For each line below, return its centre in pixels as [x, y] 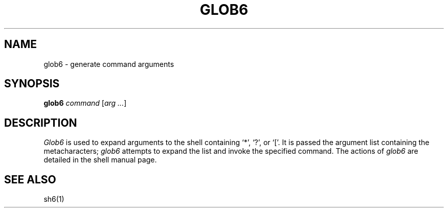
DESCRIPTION [41, 123]
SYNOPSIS [32, 84]
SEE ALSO [30, 179]
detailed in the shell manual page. [100, 160]
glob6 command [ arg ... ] [85, 103]
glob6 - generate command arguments [109, 64]
